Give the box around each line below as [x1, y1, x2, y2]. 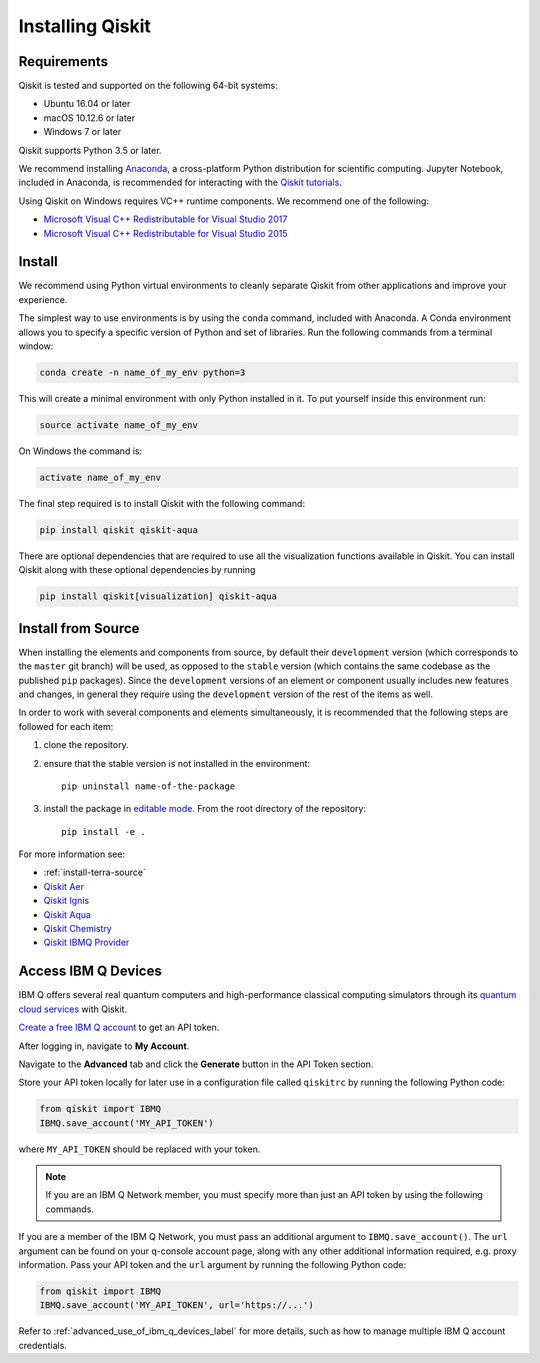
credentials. [18, 1339, 67, 1351]
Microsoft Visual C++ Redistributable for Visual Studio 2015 [43, 227, 288, 239]
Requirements [18, 53, 109, 70]
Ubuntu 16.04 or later [43, 98, 131, 110]
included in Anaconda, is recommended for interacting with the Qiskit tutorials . [18, 176, 342, 189]
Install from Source [18, 620, 140, 637]
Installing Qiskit [18, 15, 152, 37]
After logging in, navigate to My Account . [18, 1040, 190, 1052]
